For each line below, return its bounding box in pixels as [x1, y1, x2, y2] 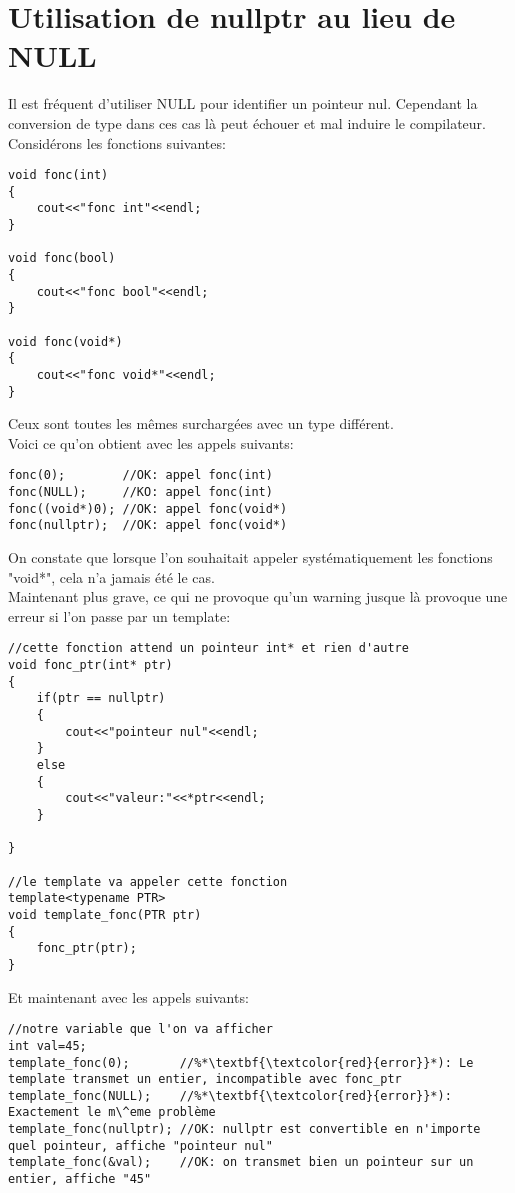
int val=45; [8, 1038, 87, 1053]
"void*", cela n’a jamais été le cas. [8, 566, 215, 587]
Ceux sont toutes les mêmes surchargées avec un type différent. [8, 413, 394, 434]
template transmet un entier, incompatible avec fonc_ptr [8, 1072, 402, 1087]
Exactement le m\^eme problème [8, 1105, 216, 1120]
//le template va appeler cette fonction [8, 874, 288, 889]
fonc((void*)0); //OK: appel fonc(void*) [8, 501, 288, 516]
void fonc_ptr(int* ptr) [8, 658, 173, 673]
